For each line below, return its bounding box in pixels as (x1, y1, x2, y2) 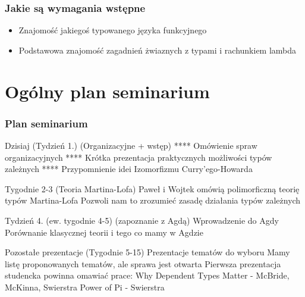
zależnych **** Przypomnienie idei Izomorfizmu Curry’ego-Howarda (5, 162, 253, 175)
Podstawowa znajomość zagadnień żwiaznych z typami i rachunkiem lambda (18, 43, 297, 56)
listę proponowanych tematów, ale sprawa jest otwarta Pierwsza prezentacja (5, 257, 281, 270)
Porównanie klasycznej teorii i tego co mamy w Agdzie (5, 226, 203, 238)
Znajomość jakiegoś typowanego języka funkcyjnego (18, 24, 207, 36)
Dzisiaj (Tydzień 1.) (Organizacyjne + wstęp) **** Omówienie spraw (5, 139, 257, 151)
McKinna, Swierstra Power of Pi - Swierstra (5, 280, 165, 293)
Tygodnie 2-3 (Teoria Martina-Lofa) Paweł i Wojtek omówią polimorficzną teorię (5, 182, 300, 195)
